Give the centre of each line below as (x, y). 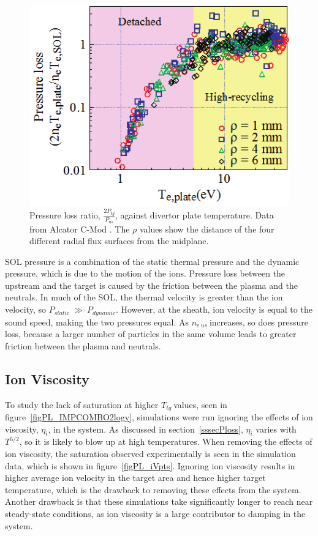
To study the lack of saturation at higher (82, 404)
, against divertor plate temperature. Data (195, 215)
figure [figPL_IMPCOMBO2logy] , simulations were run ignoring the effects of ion (159, 416)
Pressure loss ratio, (65, 215)
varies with (276, 429)
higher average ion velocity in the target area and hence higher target (135, 478)
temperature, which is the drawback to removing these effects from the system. (153, 489)
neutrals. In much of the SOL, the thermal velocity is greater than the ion (144, 297)
